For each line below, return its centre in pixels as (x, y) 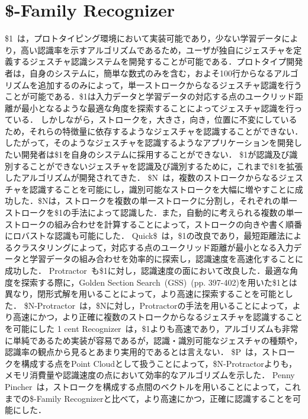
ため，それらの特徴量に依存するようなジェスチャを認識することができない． (154, 131)
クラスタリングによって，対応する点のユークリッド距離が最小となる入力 (153, 247)
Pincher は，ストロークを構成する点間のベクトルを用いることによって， (145, 386)
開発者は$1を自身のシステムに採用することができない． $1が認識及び (155, 154)
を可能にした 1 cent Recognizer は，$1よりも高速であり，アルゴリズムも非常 (152, 328)
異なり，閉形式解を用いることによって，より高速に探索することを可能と (145, 294)
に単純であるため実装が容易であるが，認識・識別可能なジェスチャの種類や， (154, 340)
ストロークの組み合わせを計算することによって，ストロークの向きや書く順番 (153, 224)
